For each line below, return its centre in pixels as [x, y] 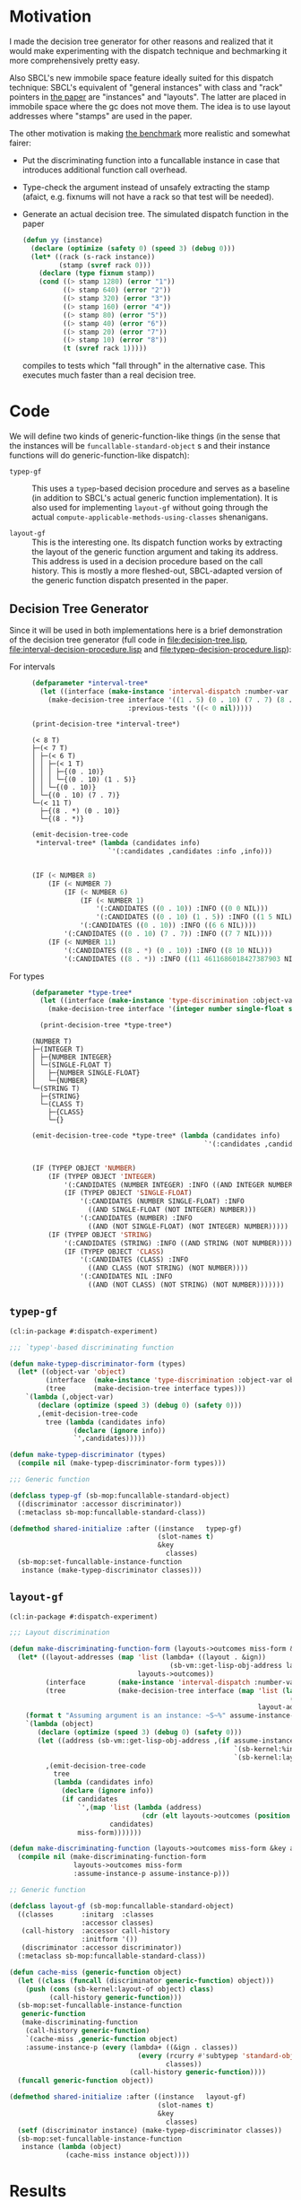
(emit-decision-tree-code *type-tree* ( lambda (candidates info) [156, 1136]
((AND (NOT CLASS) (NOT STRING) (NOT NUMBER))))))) [186, 1285]
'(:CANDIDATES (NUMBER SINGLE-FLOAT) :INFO [162, 1201]
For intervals [32, 667]
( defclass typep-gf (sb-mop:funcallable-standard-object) [120, 1496]
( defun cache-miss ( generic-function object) [95, 1972]
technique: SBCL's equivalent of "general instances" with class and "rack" [146, 87]
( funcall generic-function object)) [86, 2081]
